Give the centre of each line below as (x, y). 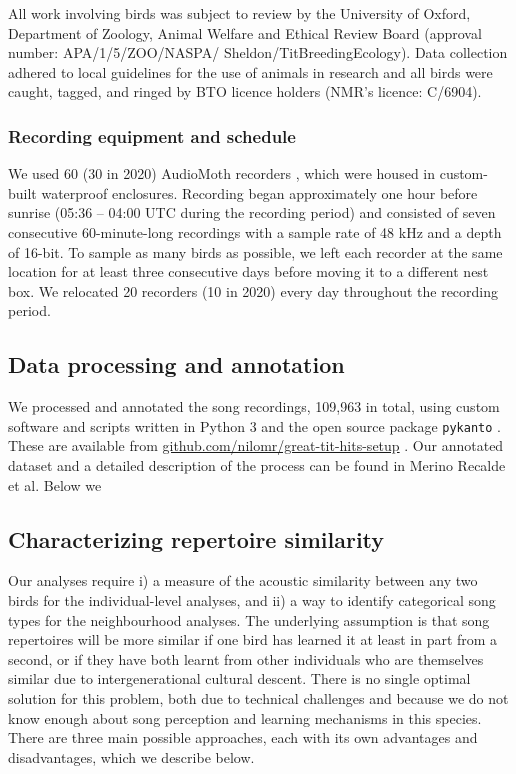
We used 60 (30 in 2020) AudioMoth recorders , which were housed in (221, 173)
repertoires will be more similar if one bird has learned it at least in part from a (253, 639)
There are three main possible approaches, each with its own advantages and (243, 737)
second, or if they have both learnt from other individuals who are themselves (246, 658)
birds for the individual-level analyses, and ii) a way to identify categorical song (252, 599)
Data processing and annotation (176, 364)
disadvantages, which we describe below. (131, 756)
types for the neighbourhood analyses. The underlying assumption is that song (249, 619)
